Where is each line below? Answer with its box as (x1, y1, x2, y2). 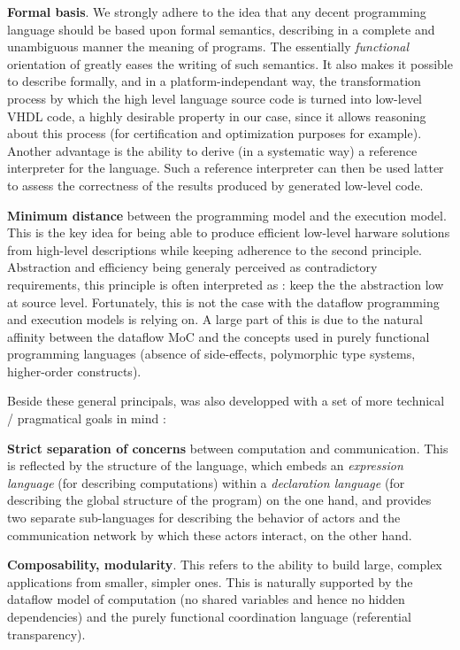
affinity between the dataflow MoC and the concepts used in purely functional (7, 327, 430, 345)
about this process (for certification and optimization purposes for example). (7, 124, 422, 143)
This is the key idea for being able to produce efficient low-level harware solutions (7, 223, 450, 242)
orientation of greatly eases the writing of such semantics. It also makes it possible (7, 54, 453, 73)
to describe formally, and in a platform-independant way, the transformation (7, 72, 421, 90)
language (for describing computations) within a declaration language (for (7, 473, 405, 491)
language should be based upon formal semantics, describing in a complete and (7, 19, 435, 38)
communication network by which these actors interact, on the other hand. (7, 525, 412, 544)
